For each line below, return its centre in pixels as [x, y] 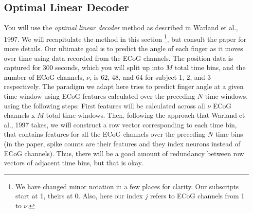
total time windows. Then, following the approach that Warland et [145, 115]
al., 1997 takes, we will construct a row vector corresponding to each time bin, [120, 124]
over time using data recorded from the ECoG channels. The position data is [118, 58]
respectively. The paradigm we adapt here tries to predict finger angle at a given [124, 86]
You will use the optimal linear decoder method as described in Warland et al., [121, 27]
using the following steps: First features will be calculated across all [105, 105]
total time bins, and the [210, 67]
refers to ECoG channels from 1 [197, 196]
